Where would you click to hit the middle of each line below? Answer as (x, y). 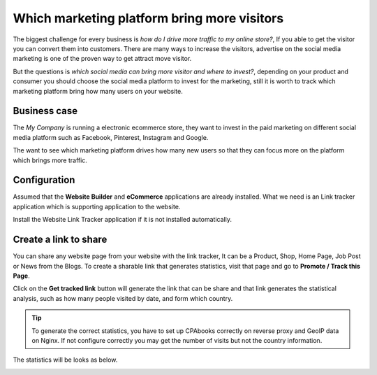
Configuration (44, 180)
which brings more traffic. (50, 160)
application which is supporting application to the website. (97, 206)
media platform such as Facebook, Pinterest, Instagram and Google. (111, 137)
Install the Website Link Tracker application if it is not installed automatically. (122, 220)
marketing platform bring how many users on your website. (98, 91)
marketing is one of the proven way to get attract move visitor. (102, 59)
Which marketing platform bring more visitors (148, 18)
